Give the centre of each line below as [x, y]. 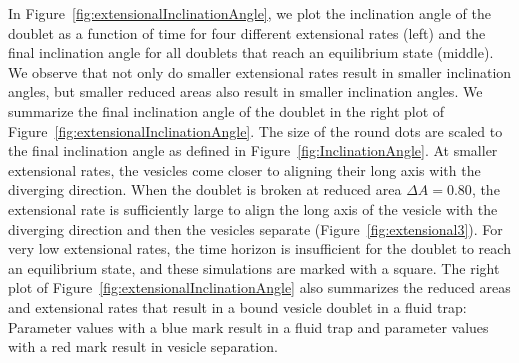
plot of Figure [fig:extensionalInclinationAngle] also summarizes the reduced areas [259, 287]
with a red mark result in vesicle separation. [143, 346]
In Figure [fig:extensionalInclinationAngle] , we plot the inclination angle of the [249, 13]
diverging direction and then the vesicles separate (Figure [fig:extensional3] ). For [255, 228]
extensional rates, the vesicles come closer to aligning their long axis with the [244, 169]
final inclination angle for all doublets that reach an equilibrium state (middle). [251, 52]
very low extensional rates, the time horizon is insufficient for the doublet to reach [259, 248]
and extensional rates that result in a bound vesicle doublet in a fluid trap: [237, 306]
